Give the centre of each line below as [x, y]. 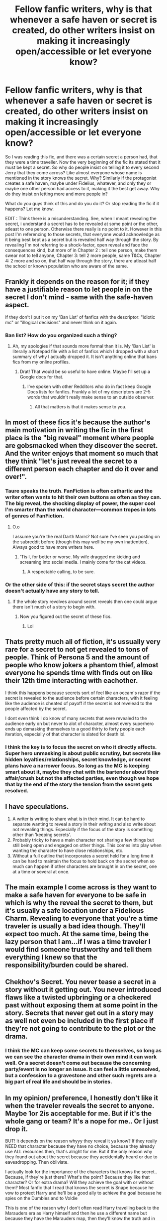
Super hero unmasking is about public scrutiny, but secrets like [83, 753]
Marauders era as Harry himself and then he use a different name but [76, 1213]
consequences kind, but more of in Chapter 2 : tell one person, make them [81, 250]
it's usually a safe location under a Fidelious [75, 911]
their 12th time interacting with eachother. [72, 681]
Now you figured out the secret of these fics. [66, 616]
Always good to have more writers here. [53, 547]
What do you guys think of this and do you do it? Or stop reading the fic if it [82, 203]
